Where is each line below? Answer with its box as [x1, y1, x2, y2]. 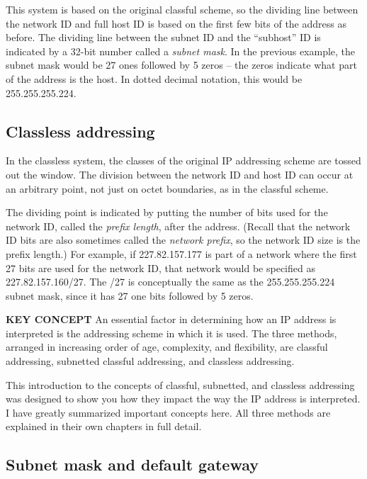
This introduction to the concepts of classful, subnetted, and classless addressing [6, 377, 355, 392]
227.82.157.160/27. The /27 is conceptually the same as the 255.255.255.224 [6, 274, 335, 289]
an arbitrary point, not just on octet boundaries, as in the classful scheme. [6, 181, 329, 196]
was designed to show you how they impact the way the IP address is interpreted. [6, 391, 361, 406]
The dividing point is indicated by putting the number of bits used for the [6, 205, 328, 220]
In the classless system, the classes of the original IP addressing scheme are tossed [6, 153, 361, 168]
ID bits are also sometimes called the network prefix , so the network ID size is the [6, 232, 361, 247]
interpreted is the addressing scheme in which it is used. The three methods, [6, 325, 337, 340]
